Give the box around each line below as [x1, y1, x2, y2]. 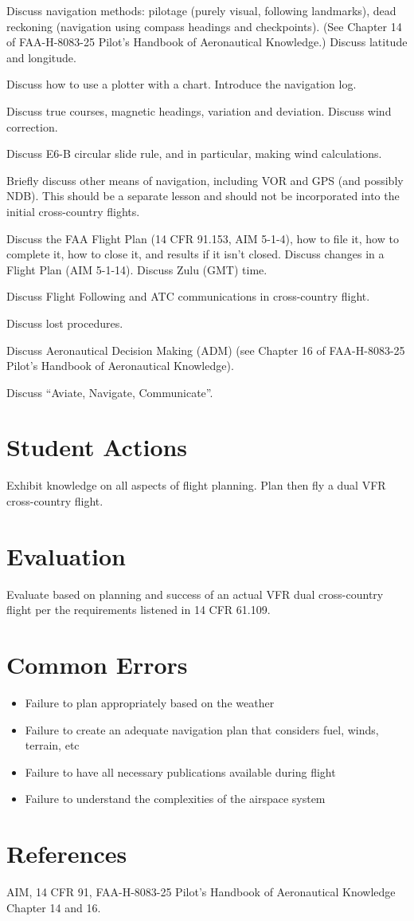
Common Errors [6, 648, 188, 681]
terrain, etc [25, 737, 80, 754]
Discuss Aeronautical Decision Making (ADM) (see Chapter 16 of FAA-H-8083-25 [6, 341, 405, 358]
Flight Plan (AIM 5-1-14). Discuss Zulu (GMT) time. [6, 261, 268, 277]
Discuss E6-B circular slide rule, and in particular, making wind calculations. [6, 145, 382, 162]
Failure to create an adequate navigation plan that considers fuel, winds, [25, 721, 379, 738]
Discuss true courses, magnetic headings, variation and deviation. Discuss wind [6, 102, 392, 119]
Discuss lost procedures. [6, 314, 123, 331]
